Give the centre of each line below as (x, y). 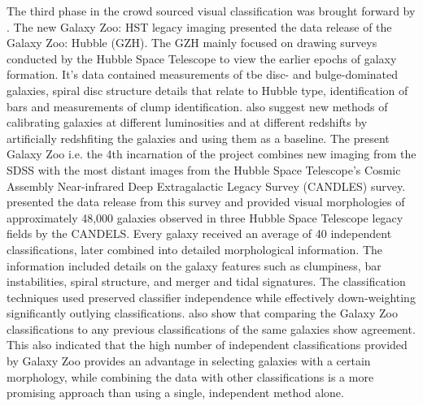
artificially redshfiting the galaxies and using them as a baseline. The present (198, 138)
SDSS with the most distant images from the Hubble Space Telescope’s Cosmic (204, 169)
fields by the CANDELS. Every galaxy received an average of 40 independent (199, 233)
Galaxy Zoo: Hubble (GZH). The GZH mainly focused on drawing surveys (192, 43)
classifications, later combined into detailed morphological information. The (194, 249)
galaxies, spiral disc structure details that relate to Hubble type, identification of (207, 90)
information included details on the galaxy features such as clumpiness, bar (194, 265)
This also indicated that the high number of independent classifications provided (207, 345)
